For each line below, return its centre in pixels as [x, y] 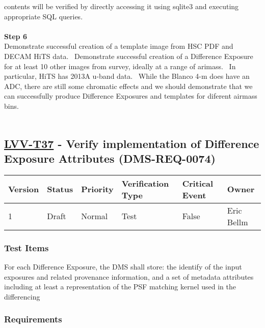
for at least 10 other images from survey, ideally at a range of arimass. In [120, 66]
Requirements [33, 319]
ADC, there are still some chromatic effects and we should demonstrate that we [128, 86]
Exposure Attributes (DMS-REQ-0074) [110, 158]
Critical [198, 183]
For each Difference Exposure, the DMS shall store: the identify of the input [123, 266]
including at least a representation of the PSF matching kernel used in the [120, 287]
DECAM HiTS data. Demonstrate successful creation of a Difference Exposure [129, 56]
